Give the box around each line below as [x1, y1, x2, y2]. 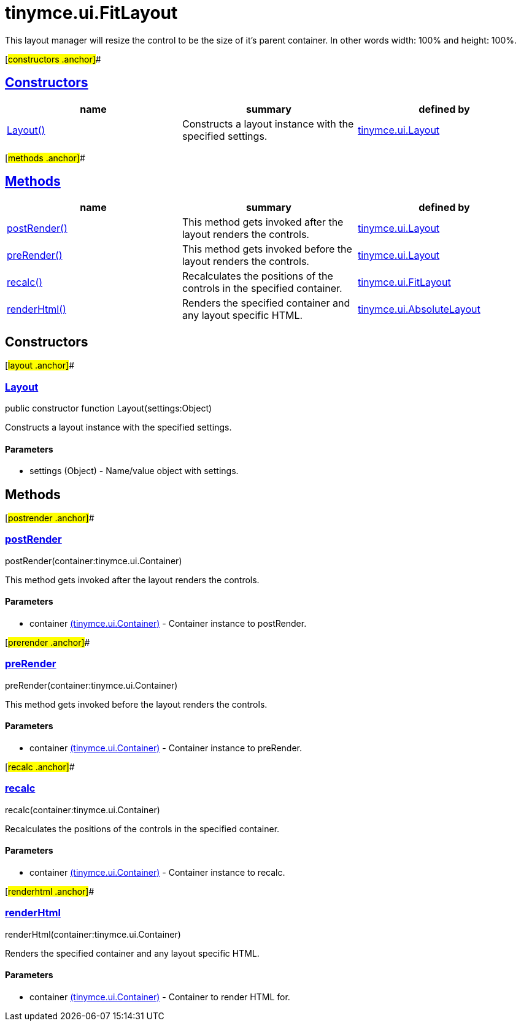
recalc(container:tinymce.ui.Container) [5, 804, 160, 815]
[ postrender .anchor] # [5, 513, 95, 524]
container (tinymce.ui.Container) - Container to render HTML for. [29, 991, 290, 1002]
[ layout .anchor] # [5, 360, 75, 371]
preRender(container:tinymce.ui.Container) [5, 680, 178, 691]
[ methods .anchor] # [5, 152, 85, 163]
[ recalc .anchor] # [5, 762, 75, 773]
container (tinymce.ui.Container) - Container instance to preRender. [29, 743, 303, 754]
